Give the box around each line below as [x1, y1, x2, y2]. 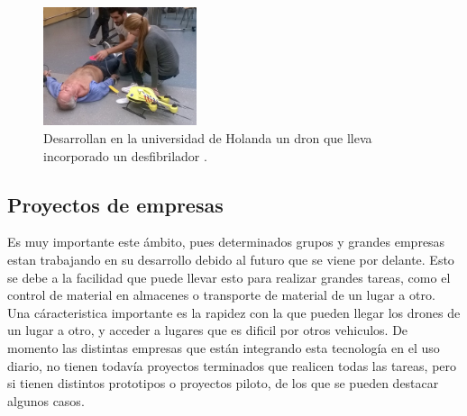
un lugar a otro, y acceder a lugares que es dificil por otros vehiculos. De [7, 321, 408, 339]
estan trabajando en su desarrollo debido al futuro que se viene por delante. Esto [7, 249, 454, 268]
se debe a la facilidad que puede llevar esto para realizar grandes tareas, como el [7, 267, 451, 286]
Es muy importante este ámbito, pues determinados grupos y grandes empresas [7, 232, 445, 251]
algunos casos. [7, 391, 85, 410]
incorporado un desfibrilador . [43, 146, 207, 165]
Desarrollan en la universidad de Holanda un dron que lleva [43, 128, 372, 147]
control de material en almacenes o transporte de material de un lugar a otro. [7, 285, 435, 304]
